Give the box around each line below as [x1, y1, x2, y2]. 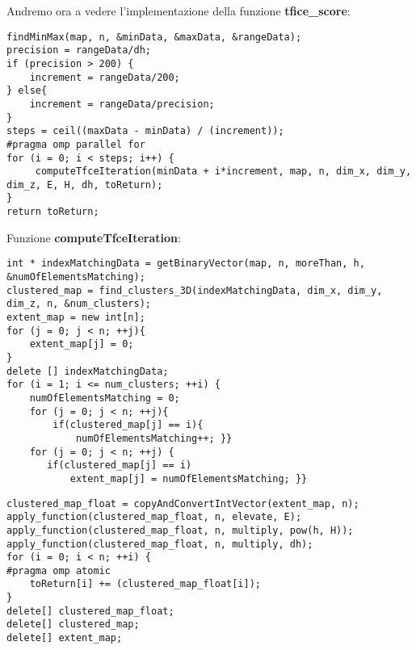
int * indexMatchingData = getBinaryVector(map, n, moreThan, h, [6, 258, 365, 270]
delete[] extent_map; [6, 632, 123, 644]
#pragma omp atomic [6, 564, 111, 577]
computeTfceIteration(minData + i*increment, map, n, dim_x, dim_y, [35, 166, 412, 178]
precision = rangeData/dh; [6, 44, 151, 57]
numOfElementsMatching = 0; [29, 392, 180, 404]
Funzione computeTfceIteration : [6, 229, 181, 245]
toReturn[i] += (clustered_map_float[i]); [29, 578, 261, 590]
